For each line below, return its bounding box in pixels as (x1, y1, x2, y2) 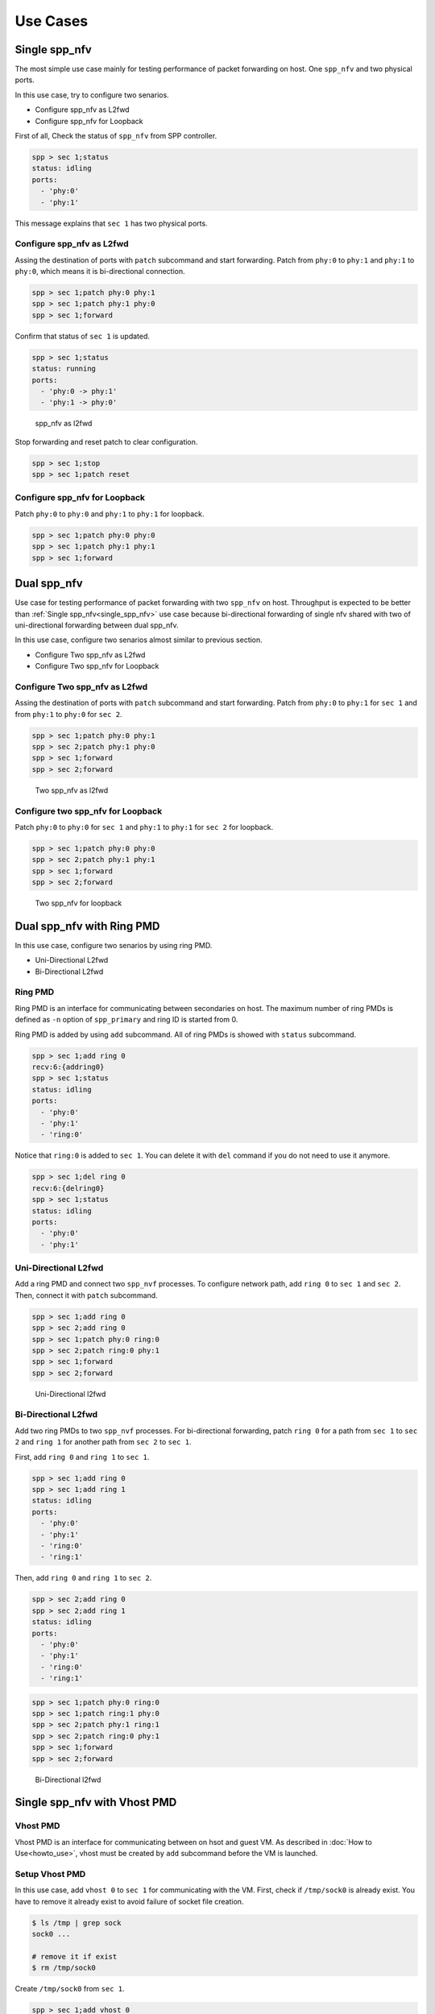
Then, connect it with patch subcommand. (14, 1290, 158, 1300)
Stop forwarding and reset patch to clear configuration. (14, 437, 198, 446)
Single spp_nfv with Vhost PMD (14, 1796, 177, 1809)
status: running (31, 364, 97, 374)
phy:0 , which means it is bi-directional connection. (14, 267, 185, 276)
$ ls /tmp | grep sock (31, 1918, 122, 1927)
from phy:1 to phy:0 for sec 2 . (14, 709, 122, 719)
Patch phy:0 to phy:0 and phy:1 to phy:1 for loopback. (14, 508, 205, 519)
